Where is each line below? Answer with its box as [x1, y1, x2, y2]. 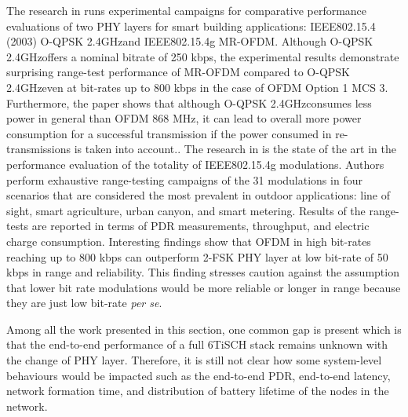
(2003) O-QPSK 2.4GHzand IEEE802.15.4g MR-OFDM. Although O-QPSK [6, 33, 373, 49]
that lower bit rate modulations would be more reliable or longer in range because [6, 279, 401, 295]
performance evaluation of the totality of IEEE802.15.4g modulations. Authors [6, 155, 384, 172]
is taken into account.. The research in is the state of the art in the [74, 141, 396, 157]
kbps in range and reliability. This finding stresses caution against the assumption [6, 264, 399, 280]
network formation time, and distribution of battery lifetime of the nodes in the [6, 382, 389, 399]
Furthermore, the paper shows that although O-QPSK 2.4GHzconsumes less [6, 94, 372, 111]
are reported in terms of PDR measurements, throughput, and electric [31, 218, 370, 234]
